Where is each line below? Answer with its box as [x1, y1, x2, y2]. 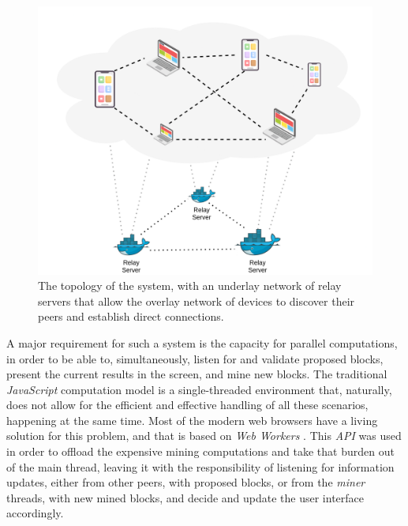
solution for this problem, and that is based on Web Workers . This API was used [6, 427, 402, 444]
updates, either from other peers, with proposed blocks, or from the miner [6, 474, 365, 490]
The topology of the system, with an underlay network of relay [38, 277, 342, 294]
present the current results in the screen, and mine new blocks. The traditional [6, 366, 387, 382]
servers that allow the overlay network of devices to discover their [38, 292, 355, 309]
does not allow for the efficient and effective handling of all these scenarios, [6, 396, 369, 413]
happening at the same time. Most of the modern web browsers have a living [6, 411, 378, 428]
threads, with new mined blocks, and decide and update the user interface [6, 489, 365, 505]
